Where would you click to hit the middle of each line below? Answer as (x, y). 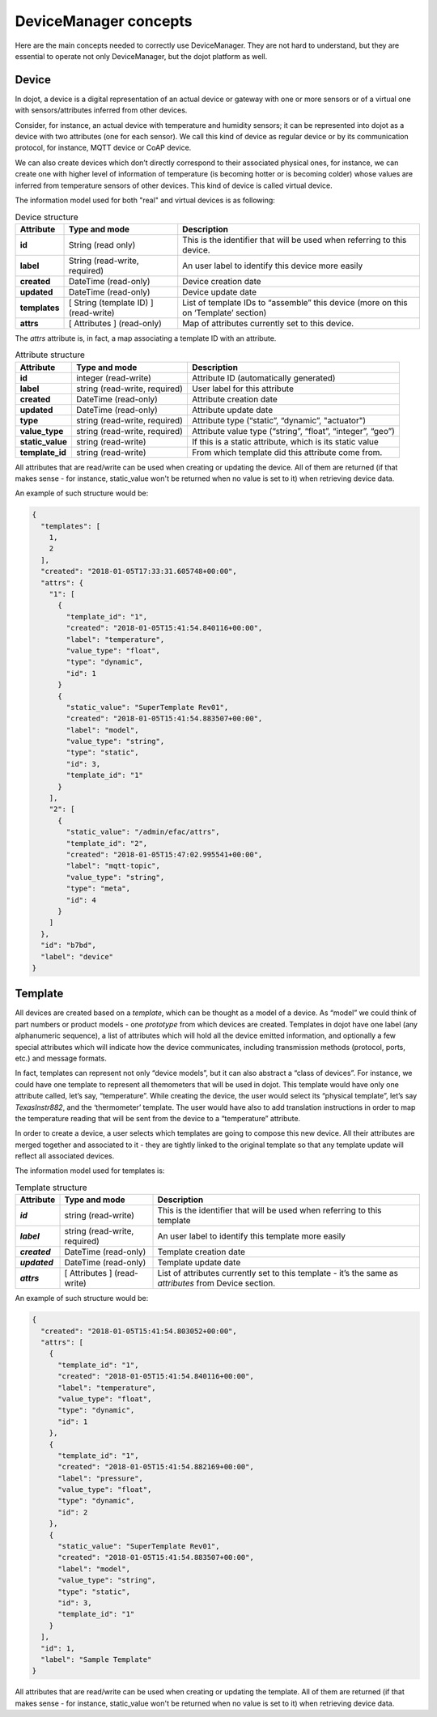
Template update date (199, 1263)
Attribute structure (50, 355)
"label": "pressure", (100, 1478)
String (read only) (102, 244)
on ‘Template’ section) (225, 312)
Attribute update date (232, 410)
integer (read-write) (113, 378)
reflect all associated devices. (65, 1156)
